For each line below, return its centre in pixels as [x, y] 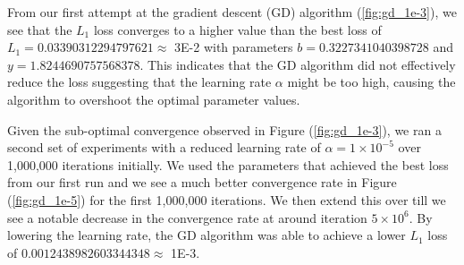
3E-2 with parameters [234, 47]
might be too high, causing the [371, 82]
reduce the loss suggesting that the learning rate [139, 82]
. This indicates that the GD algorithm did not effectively [298, 64]
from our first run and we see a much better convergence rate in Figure [202, 182]
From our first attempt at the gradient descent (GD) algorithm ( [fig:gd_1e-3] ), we [232, 12]
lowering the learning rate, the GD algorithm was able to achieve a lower [207, 235]
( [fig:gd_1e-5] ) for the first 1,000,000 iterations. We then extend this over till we [227, 199]
